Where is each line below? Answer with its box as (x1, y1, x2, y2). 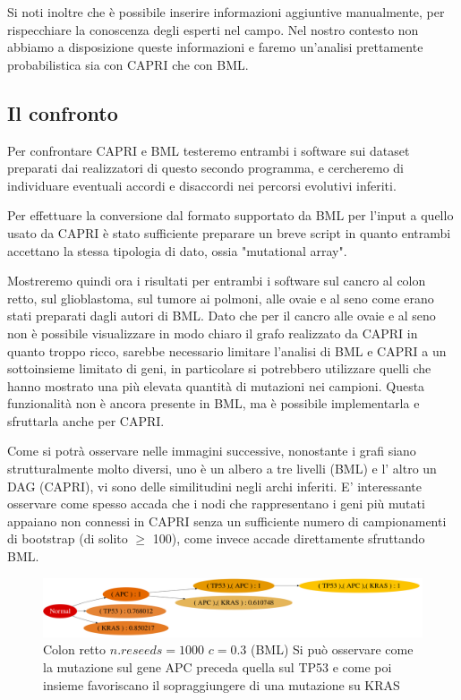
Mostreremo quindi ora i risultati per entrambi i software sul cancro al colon (7, 271, 426, 290)
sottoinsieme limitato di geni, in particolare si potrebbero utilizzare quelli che (7, 359, 431, 378)
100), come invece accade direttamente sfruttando (152, 529, 425, 548)
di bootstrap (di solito (7, 529, 128, 548)
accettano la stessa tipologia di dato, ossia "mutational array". (7, 241, 347, 260)
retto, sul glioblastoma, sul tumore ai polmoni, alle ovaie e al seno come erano (7, 288, 434, 307)
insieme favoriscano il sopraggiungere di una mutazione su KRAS (43, 675, 400, 694)
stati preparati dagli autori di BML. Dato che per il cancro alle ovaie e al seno (7, 306, 436, 325)
